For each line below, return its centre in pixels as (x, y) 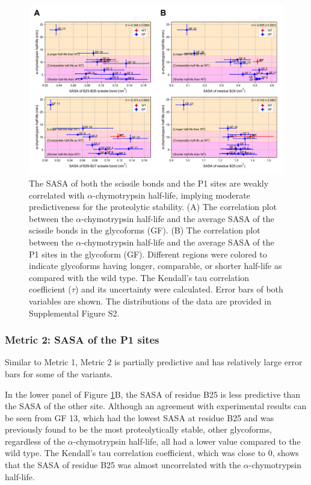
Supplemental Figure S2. (74, 313)
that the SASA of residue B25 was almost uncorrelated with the (123, 465)
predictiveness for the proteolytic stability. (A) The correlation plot (153, 207)
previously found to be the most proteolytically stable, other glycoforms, (138, 429)
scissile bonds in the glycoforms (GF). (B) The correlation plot (145, 230)
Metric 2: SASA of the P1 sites (82, 340)
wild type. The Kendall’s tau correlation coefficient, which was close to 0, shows (152, 453)
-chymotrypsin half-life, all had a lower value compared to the (187, 441)
